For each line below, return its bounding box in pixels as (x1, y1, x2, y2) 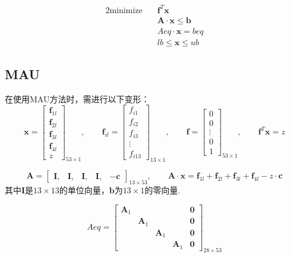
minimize (109, 6, 143, 15)
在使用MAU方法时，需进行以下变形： (5, 92, 150, 105)
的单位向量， (59, 183, 109, 196)
